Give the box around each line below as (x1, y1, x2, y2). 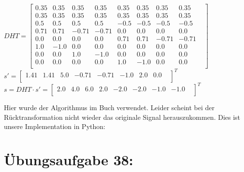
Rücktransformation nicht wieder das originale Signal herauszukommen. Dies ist (4, 112, 241, 122)
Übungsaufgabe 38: (4, 150, 133, 170)
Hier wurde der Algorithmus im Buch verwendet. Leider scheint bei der (4, 102, 215, 113)
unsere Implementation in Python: (4, 121, 105, 131)
